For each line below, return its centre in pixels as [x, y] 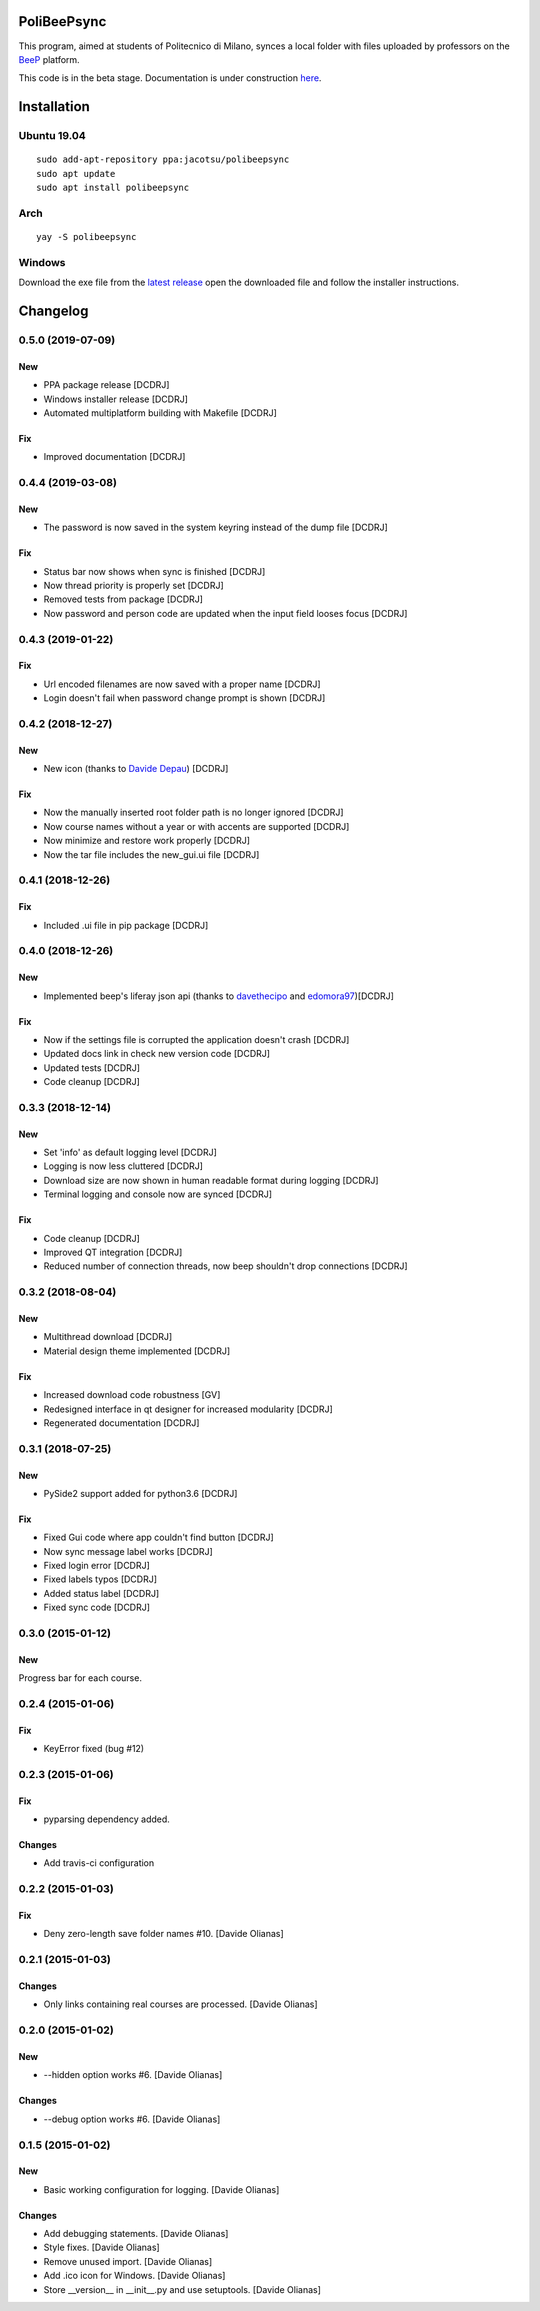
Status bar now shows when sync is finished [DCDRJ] [154, 571]
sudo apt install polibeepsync [113, 188]
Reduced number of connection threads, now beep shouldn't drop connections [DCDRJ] [226, 1266]
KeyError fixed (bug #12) [94, 1749]
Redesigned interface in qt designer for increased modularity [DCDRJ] [188, 1409]
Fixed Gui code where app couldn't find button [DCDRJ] [158, 1537]
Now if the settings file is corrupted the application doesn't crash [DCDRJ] [196, 1039]
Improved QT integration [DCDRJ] [113, 1252]
